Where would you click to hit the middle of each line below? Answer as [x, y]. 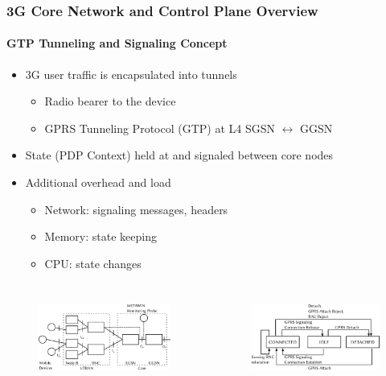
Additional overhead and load [98, 182]
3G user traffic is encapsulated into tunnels [131, 74]
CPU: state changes [93, 263]
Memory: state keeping [101, 236]
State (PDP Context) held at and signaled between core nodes [179, 155]
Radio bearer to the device [110, 101]
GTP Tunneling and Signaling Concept [117, 43]
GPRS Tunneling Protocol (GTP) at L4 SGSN [160, 128]
